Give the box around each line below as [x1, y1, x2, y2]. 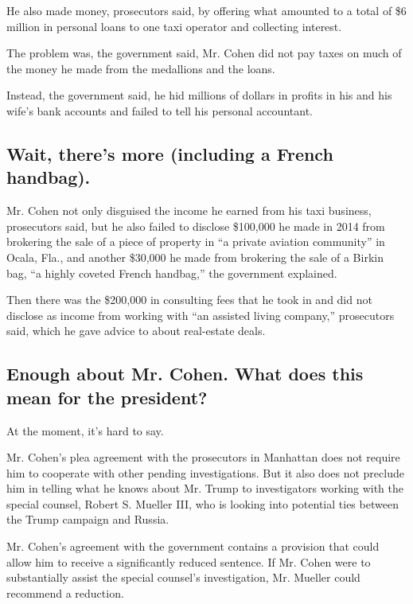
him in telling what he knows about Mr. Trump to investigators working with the [6, 480, 403, 497]
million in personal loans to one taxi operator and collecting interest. [6, 18, 342, 34]
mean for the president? [6, 384, 208, 409]
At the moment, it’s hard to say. [6, 422, 164, 438]
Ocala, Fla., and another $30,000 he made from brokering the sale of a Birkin [6, 248, 384, 265]
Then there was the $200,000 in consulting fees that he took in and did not [6, 291, 372, 308]
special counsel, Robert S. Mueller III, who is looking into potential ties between [6, 495, 399, 512]
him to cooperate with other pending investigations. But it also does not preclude [6, 464, 404, 481]
